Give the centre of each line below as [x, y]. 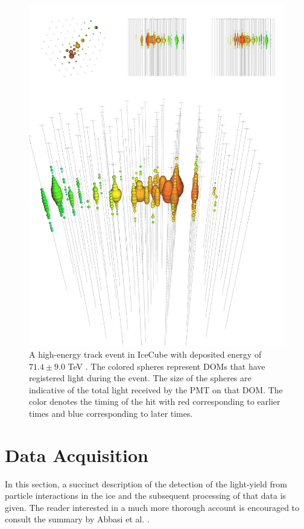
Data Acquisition [77, 455]
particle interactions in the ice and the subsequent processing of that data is [146, 496]
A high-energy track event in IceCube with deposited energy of [145, 354]
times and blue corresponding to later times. [111, 413]
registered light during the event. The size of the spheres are [140, 378]
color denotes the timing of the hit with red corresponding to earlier [155, 401]
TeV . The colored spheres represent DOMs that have [166, 366]
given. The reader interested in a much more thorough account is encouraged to [152, 507]
